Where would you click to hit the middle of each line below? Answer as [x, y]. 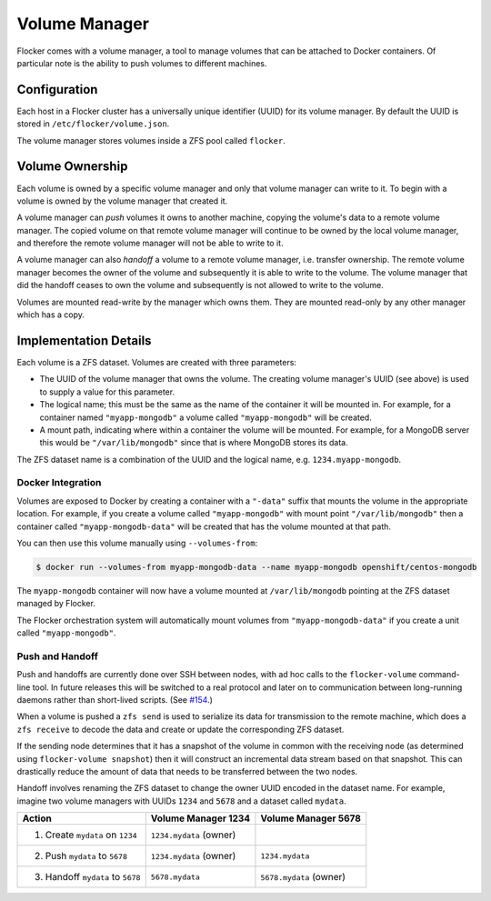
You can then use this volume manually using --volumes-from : [137, 543]
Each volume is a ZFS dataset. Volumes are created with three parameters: [157, 362]
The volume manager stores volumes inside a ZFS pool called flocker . [151, 140]
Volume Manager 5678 [311, 818]
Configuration [57, 90]
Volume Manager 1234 [200, 818]
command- [439, 675]
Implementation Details [84, 340]
